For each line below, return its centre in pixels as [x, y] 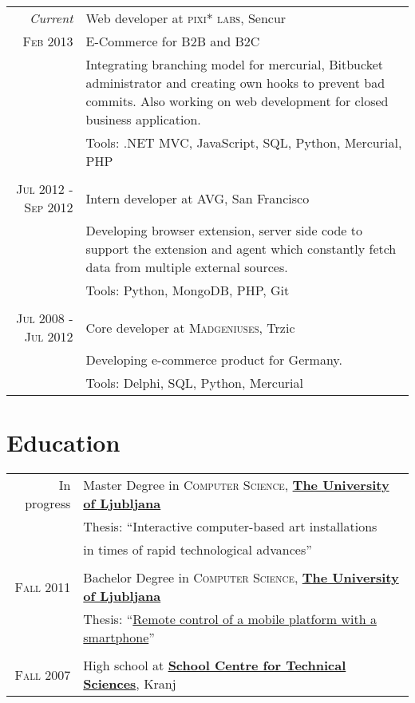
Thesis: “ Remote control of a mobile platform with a [230, 619]
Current [51, 18]
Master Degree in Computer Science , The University [236, 485]
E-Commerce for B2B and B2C [173, 41]
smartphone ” [119, 638]
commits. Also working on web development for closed [237, 101]
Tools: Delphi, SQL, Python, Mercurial [194, 383]
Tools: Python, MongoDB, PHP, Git [188, 290]
